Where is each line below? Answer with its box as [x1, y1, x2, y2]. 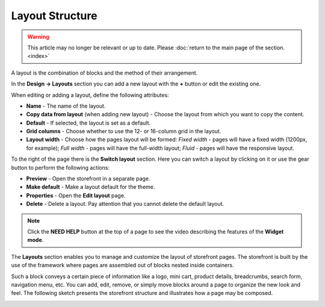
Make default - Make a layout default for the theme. [26, 184, 155, 191]
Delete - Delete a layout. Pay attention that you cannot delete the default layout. [26, 200, 224, 208]
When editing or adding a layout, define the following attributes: [11, 91, 169, 99]
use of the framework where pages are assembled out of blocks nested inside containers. [11, 262, 234, 269]
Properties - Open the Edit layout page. [26, 191, 126, 199]
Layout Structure [11, 9, 97, 22]
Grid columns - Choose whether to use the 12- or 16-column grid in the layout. [26, 128, 221, 135]
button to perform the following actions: [11, 164, 110, 171]
